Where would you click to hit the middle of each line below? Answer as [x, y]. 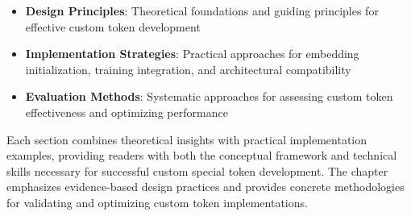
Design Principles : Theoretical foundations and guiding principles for [202, 10]
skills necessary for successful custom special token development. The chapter [197, 170]
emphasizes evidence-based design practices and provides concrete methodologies [205, 187]
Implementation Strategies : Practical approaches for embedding [192, 54]
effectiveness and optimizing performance [127, 112]
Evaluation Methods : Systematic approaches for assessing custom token [209, 96]
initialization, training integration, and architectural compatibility [188, 69]
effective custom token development [113, 26]
